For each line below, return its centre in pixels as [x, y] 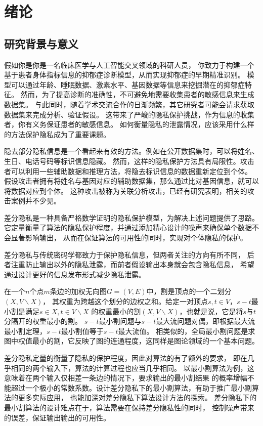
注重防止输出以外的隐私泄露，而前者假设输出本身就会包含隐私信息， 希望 [133, 264]
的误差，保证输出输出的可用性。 [57, 417]
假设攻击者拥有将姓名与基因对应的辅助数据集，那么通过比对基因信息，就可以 [131, 181]
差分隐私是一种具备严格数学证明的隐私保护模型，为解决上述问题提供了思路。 [131, 217]
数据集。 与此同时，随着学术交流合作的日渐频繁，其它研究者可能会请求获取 [129, 104]
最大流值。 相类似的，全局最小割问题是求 [187, 331]
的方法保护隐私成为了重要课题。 [57, 134]
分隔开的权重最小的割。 [43, 321]
